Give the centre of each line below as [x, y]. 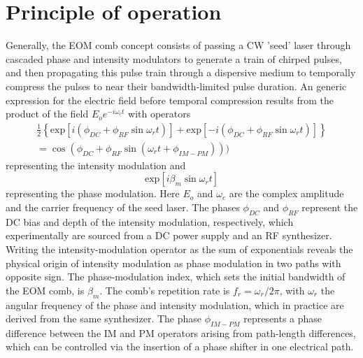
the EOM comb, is [45, 290]
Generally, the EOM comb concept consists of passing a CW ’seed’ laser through [178, 45]
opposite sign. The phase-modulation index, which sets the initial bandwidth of [176, 277]
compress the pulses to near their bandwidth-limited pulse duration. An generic [176, 86]
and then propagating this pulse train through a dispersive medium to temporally [181, 72]
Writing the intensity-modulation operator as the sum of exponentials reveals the [179, 249]
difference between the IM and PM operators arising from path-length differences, [181, 332]
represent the [330, 207]
